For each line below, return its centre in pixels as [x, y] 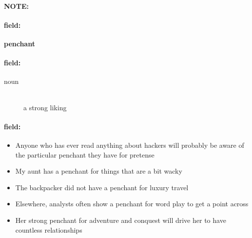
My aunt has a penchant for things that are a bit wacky [99, 171]
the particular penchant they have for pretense [85, 154]
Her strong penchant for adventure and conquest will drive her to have [121, 220]
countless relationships [49, 229]
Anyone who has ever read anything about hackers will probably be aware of [130, 145]
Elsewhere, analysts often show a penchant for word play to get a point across [132, 204]
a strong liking [45, 107]
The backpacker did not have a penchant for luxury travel [102, 187]
